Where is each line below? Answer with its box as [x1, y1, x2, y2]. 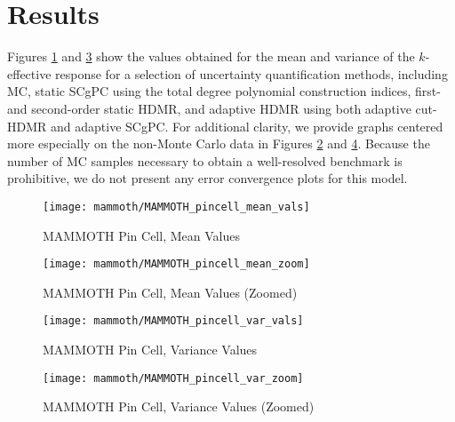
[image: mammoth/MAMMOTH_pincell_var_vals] [43, 315, 304, 328]
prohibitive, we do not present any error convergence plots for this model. [7, 169, 408, 187]
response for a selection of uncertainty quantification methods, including [55, 64, 448, 83]
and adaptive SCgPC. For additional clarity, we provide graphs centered [50, 116, 443, 135]
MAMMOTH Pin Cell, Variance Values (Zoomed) [43, 397, 315, 416]
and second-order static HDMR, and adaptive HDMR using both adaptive [7, 99, 411, 117]
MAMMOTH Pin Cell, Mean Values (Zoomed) [43, 283, 298, 301]
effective [7, 64, 52, 83]
